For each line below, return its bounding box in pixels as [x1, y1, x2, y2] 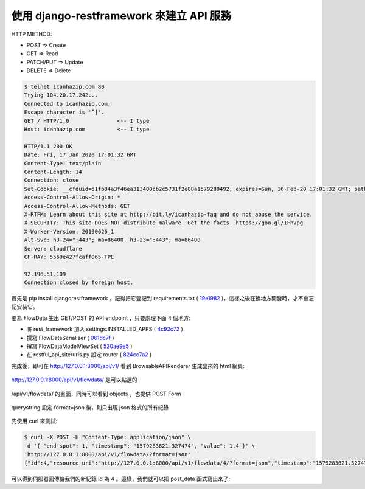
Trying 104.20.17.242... [24, 92, 99, 99]
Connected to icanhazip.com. [24, 100, 111, 107]
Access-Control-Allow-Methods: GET [24, 203, 130, 209]
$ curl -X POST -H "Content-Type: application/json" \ [24, 434, 191, 441]
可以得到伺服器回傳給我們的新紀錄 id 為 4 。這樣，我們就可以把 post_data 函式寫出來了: [11, 475, 231, 482]
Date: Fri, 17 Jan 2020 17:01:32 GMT [24, 151, 137, 158]
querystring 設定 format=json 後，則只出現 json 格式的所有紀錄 [11, 403, 169, 411]
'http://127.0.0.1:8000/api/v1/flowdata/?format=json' [24, 451, 191, 458]
